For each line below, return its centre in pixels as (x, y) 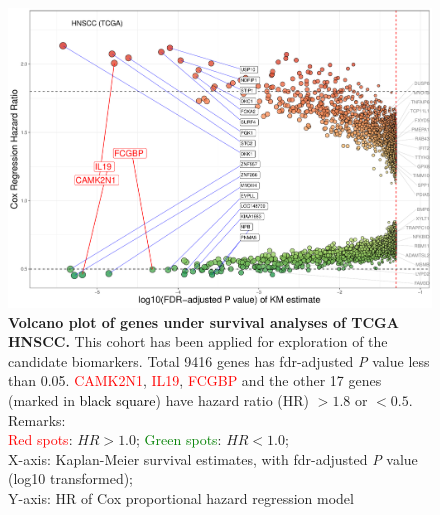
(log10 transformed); (71, 478)
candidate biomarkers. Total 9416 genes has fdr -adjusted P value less (219, 360)
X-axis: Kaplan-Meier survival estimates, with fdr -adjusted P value (213, 458)
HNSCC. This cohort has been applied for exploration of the (198, 341)
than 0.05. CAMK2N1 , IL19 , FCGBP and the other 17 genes (195, 380)
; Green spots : (179, 439)
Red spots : (40, 439)
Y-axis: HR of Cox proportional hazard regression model (181, 498)
